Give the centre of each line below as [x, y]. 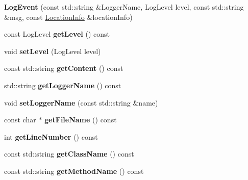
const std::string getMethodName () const [74, 171]
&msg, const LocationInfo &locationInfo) [68, 17]
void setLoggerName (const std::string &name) [81, 102]
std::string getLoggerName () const [63, 85]
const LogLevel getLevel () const [57, 34]
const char [20, 120]
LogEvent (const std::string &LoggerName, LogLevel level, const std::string [124, 7]
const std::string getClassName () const [69, 154]
